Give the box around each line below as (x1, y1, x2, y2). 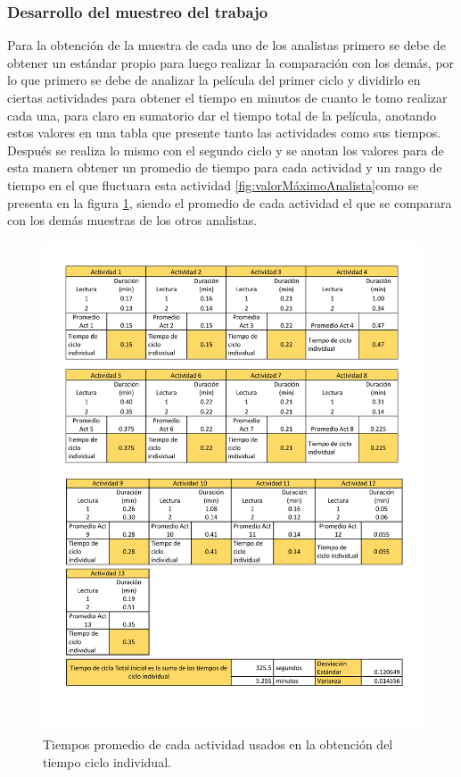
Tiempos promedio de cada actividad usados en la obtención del (43, 735, 393, 754)
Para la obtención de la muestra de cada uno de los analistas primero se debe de (7, 36, 446, 54)
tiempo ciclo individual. (43, 752, 171, 771)
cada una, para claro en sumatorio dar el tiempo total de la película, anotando (7, 105, 436, 124)
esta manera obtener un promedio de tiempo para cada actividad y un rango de (7, 158, 442, 177)
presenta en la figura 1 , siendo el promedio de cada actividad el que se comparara (7, 193, 452, 212)
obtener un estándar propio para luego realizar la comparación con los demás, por (7, 53, 455, 71)
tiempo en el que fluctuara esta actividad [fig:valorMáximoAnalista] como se (7, 175, 419, 194)
